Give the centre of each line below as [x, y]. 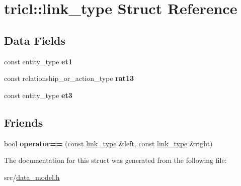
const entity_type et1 [38, 61]
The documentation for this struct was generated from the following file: [115, 160]
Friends [24, 122]
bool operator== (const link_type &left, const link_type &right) [108, 143]
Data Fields [35, 40]
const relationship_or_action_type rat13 [69, 78]
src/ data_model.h [32, 177]
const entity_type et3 [38, 95]
